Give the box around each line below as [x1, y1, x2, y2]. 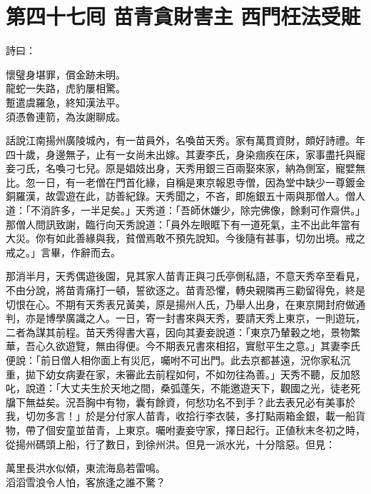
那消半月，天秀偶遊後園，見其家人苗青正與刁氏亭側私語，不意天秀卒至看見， [6, 268, 365, 283]
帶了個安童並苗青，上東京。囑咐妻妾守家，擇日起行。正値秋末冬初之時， [25, 422, 365, 437]
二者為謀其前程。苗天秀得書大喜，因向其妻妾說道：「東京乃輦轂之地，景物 [6, 324, 350, 339]
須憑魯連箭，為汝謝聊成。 [6, 109, 126, 123]
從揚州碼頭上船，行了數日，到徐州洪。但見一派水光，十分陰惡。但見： [6, 436, 335, 451]
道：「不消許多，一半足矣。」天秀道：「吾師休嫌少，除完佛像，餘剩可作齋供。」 [6, 203, 365, 218]
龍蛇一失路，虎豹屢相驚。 [6, 81, 126, 96]
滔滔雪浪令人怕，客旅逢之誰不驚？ [6, 474, 166, 489]
